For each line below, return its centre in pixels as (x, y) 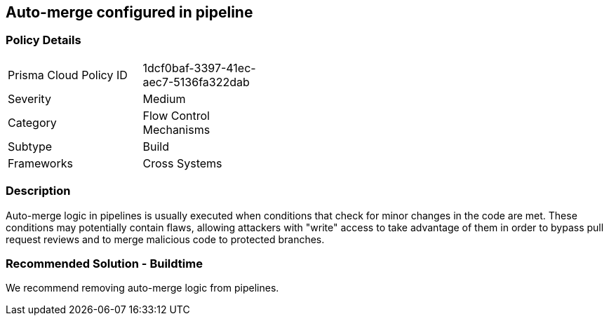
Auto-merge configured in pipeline (129, 12)
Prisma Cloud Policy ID (68, 75)
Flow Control (176, 115)
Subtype (30, 146)
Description (38, 191)
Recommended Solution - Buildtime (104, 263)
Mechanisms (176, 129)
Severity (29, 98)
